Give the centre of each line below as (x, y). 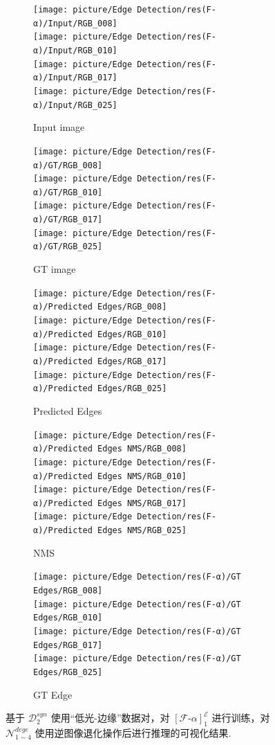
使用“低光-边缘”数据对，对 (110, 718)
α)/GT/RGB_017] (68, 220)
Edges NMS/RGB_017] (142, 503)
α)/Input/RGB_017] (75, 78)
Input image (59, 127)
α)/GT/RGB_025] (68, 247)
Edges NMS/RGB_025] (142, 531)
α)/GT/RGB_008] (68, 165)
